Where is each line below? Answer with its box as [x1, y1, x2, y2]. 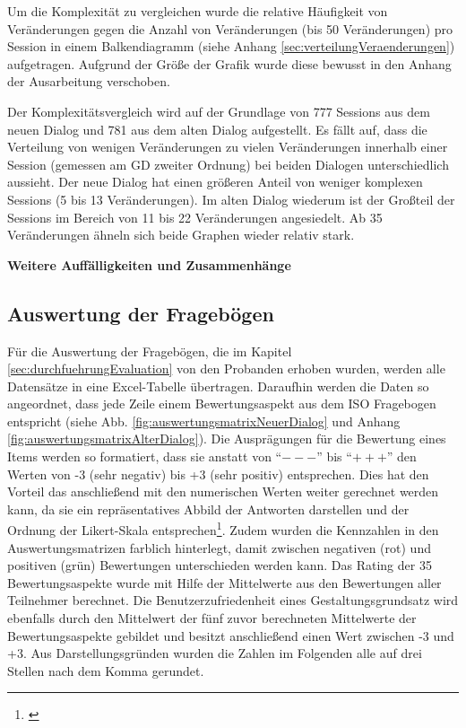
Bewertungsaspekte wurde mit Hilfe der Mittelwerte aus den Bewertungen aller [7, 573, 442, 592]
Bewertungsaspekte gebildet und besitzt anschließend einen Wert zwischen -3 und [7, 626, 454, 645]
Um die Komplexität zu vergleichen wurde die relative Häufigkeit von [7, 2, 388, 20]
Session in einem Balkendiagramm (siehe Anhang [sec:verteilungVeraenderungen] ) [7, 37, 455, 56]
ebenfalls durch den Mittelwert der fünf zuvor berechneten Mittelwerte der [7, 609, 417, 627]
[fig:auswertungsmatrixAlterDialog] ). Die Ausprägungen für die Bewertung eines [7, 429, 446, 448]
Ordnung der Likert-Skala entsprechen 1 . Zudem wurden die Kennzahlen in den [7, 518, 439, 539]
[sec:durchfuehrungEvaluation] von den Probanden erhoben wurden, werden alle [7, 359, 445, 378]
